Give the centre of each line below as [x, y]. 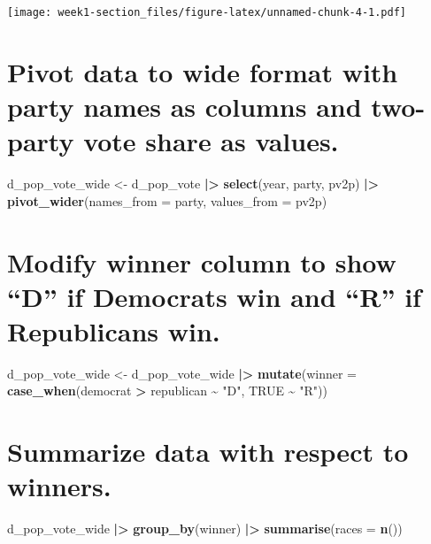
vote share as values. [211, 141]
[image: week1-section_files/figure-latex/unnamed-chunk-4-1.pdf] [207, 12]
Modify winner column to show [202, 261]
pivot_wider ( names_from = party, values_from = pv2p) [167, 200]
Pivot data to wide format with [203, 71]
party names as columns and [185, 107]
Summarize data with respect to [208, 452]
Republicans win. [114, 330]
